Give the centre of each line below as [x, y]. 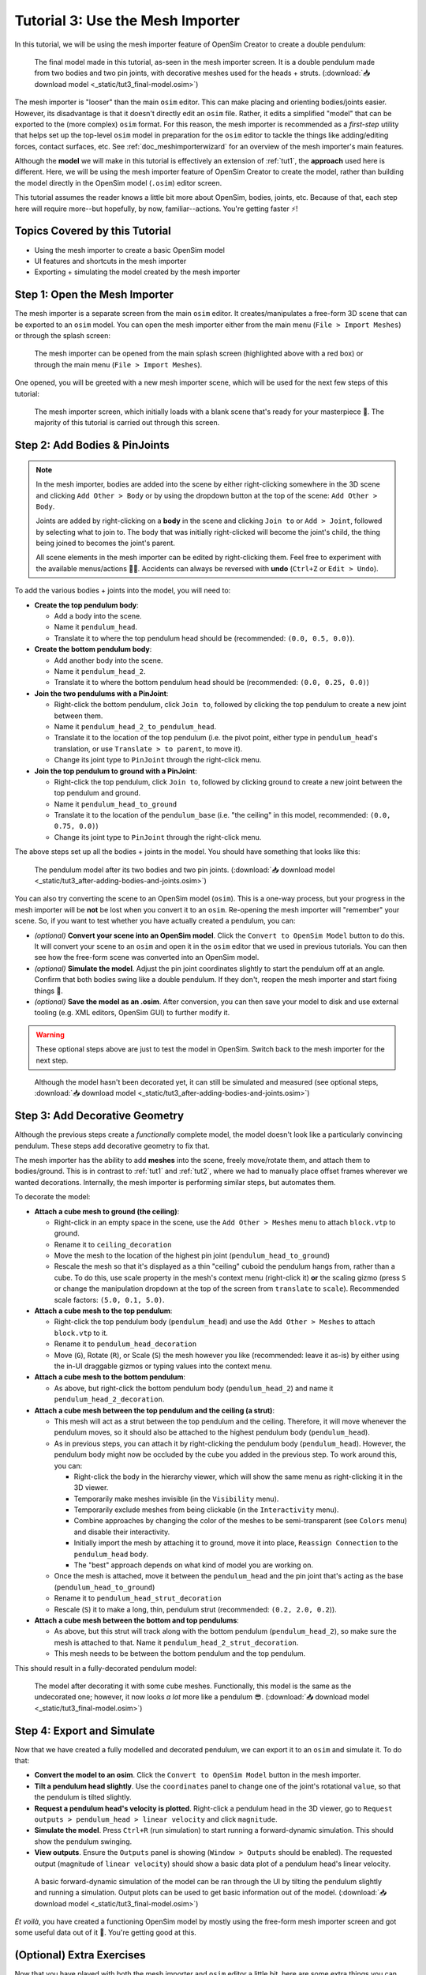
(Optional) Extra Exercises [80, 1955]
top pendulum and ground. [97, 793]
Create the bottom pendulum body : [93, 649]
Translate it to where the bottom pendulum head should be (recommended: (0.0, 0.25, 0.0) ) [212, 683]
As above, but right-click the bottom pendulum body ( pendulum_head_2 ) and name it [194, 1388]
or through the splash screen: [62, 335]
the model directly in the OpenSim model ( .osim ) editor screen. [118, 182]
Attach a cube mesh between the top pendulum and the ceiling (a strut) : [155, 1410]
